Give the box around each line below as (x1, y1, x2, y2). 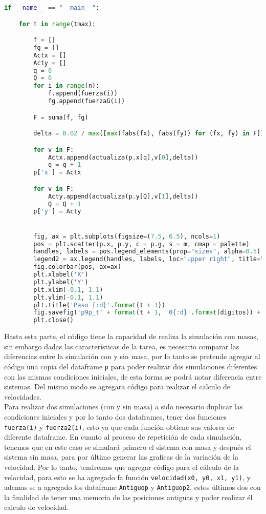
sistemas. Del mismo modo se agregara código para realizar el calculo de (4, 381, 231, 392)
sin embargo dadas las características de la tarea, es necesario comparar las (4, 341, 239, 351)
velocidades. (4, 391, 41, 402)
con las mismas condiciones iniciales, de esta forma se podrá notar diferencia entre (4, 371, 262, 382)
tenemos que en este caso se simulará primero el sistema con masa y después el (4, 441, 251, 452)
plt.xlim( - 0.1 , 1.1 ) (33, 286, 103, 293)
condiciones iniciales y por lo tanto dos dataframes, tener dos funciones (4, 411, 227, 422)
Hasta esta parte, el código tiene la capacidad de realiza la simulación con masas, (4, 331, 259, 342)
